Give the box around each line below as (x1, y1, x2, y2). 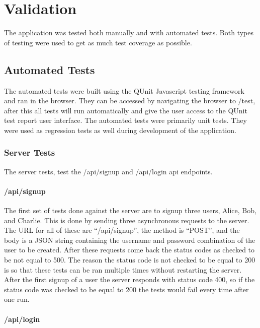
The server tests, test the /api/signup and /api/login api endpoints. (4, 166, 213, 176)
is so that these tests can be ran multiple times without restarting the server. (4, 264, 242, 275)
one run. (4, 294, 30, 304)
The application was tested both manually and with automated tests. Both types (4, 27, 254, 38)
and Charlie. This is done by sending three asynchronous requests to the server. (4, 215, 249, 225)
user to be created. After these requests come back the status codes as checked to (4, 244, 255, 255)
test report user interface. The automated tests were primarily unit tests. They (4, 115, 247, 125)
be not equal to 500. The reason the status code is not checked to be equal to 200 (4, 254, 255, 265)
